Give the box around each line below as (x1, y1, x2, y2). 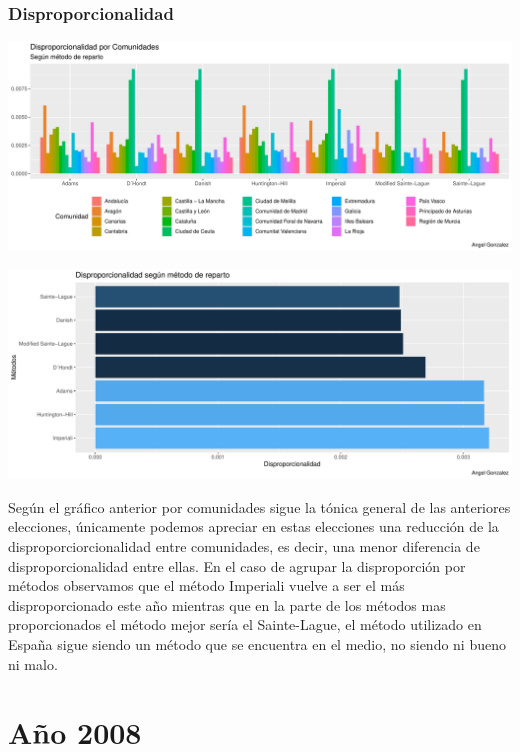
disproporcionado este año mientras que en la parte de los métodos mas (8, 594, 446, 615)
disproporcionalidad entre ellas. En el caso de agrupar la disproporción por (8, 555, 466, 576)
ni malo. (8, 653, 58, 674)
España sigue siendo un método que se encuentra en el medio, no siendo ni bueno (8, 633, 506, 654)
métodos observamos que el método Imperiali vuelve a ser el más (8, 575, 405, 596)
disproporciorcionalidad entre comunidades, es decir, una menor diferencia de (8, 535, 480, 556)
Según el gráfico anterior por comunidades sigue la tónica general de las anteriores (8, 496, 511, 517)
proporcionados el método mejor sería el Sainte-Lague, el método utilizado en (8, 614, 482, 635)
